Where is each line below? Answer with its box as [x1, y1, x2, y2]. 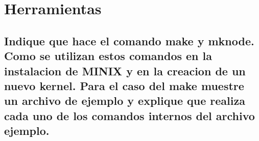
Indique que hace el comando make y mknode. [4, 33, 254, 48]
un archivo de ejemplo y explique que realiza [4, 93, 245, 108]
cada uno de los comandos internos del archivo [4, 107, 255, 123]
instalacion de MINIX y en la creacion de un [4, 63, 246, 78]
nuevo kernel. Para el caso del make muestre [4, 77, 244, 93]
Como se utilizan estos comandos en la [4, 48, 212, 64]
